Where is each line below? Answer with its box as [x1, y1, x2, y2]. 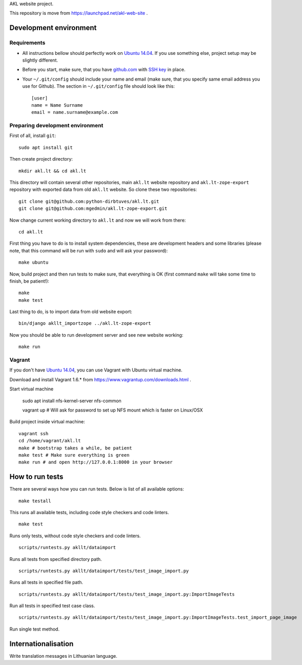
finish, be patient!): [9, 278, 50, 284]
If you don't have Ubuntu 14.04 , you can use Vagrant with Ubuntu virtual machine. [9, 367, 183, 373]
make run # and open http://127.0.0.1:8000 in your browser [18, 459, 173, 465]
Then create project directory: [9, 156, 73, 162]
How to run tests [9, 473, 64, 481]
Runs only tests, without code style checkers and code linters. [9, 533, 141, 539]
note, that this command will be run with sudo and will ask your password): [9, 247, 168, 253]
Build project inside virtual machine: [9, 419, 85, 425]
